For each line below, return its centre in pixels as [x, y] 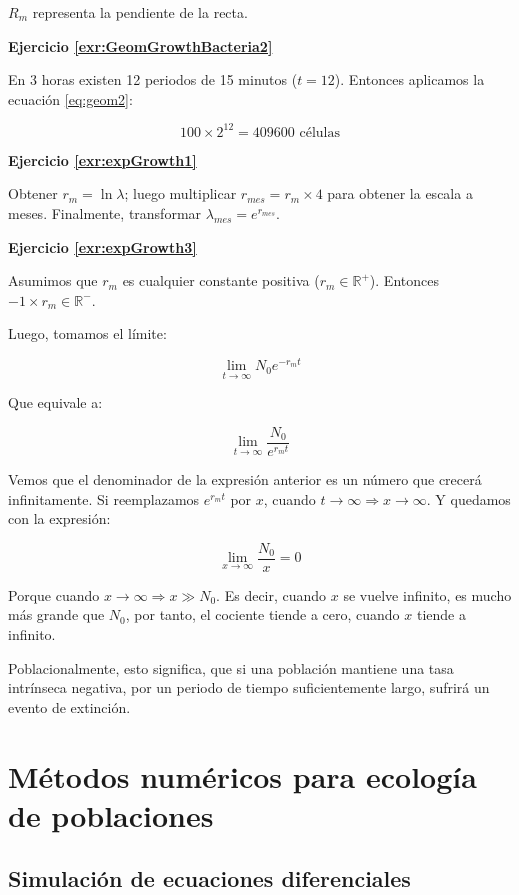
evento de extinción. [69, 706]
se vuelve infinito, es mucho [427, 594]
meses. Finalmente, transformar [105, 213]
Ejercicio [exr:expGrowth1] [102, 159]
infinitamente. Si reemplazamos [104, 498]
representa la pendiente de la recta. [140, 12]
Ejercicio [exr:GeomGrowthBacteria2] [140, 45]
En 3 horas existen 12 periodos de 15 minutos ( [153, 79]
